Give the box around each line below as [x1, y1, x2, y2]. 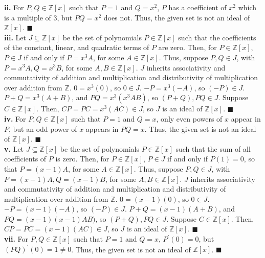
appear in [231, 113, 261, 124]
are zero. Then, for [158, 42, 217, 53]
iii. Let [4, 32, 26, 42]
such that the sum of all [175, 143, 251, 154]
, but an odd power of [9, 123, 77, 134]
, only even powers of [156, 113, 223, 124]
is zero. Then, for [55, 153, 109, 164]
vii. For [4, 233, 29, 244]
